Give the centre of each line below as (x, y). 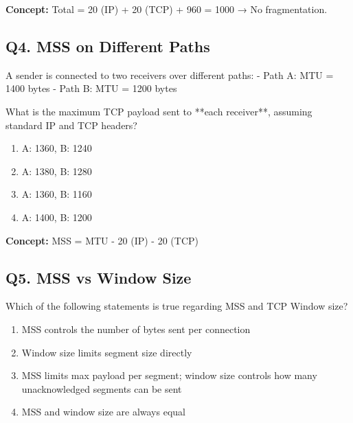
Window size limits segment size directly (107, 352)
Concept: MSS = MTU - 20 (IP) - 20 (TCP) (102, 240)
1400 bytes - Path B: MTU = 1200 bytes (91, 88)
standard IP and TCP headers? (71, 125)
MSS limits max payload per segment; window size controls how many (169, 375)
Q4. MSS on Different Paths (108, 46)
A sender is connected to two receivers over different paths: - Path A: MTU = (170, 75)
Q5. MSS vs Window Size (99, 277)
